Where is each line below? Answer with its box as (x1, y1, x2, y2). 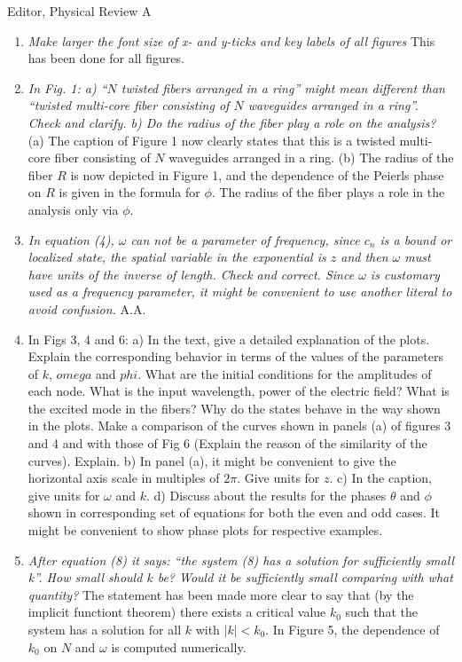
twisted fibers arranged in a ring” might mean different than (121, 78, 445, 97)
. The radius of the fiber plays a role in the (211, 183, 445, 201)
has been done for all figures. (27, 49, 184, 67)
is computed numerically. (111, 637, 247, 656)
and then (341, 248, 388, 266)
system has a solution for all (27, 620, 182, 638)
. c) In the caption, (329, 469, 433, 487)
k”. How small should (27, 568, 143, 587)
